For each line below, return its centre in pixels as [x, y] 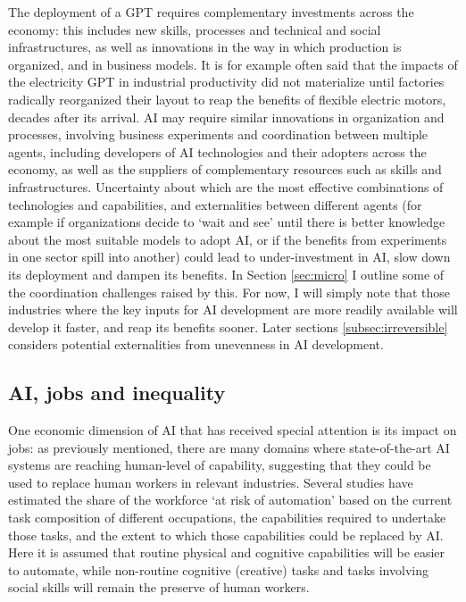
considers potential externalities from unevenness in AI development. [196, 344]
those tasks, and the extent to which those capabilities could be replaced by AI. [226, 535]
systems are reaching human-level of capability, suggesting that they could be [220, 465]
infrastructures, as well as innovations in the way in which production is [205, 47]
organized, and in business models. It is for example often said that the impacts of [233, 64]
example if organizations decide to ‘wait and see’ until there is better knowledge [227, 222]
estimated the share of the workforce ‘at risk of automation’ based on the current [230, 500]
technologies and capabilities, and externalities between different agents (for [215, 204]
